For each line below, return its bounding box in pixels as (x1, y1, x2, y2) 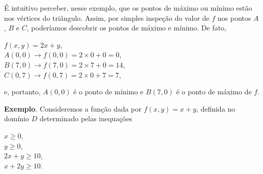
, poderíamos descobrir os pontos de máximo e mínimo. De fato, (26, 22, 226, 33)
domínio (4, 113, 30, 124)
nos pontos (217, 12, 251, 23)
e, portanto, (4, 86, 41, 97)
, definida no (196, 103, 236, 114)
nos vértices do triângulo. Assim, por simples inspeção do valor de (4, 12, 210, 23)
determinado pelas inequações (39, 113, 132, 124)
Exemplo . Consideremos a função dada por (4, 103, 142, 114)
